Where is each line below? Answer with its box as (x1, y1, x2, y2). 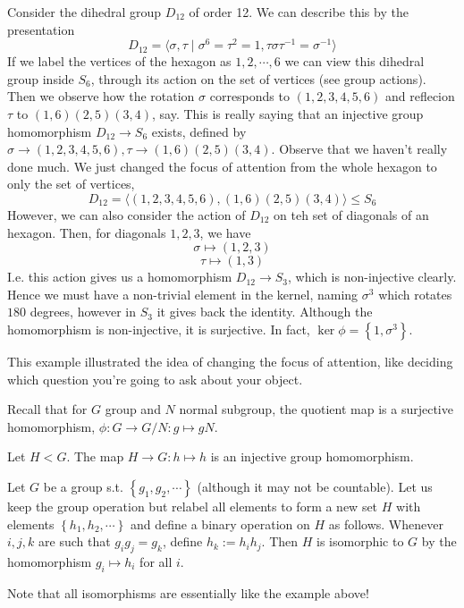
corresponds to (209, 87, 290, 106)
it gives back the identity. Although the (156, 302, 373, 321)
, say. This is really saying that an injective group (152, 105, 424, 123)
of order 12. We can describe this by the (189, 3, 409, 21)
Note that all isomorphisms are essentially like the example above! (7, 583, 369, 602)
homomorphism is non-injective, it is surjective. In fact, (7, 319, 310, 338)
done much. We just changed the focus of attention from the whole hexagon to (7, 156, 437, 175)
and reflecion (384, 87, 455, 106)
